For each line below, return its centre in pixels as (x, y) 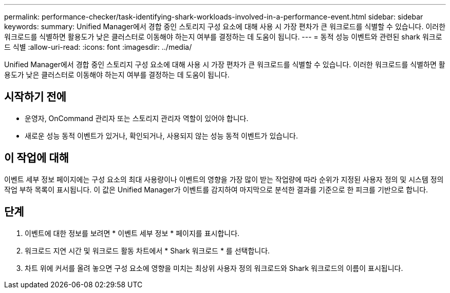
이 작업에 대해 (36, 158)
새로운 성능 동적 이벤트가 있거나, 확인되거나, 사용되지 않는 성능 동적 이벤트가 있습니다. (161, 135)
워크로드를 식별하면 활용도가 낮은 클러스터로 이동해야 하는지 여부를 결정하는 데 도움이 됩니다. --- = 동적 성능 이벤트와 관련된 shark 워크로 (223, 37)
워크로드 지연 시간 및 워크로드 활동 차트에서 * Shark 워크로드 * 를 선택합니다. (147, 250)
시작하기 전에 (35, 97)
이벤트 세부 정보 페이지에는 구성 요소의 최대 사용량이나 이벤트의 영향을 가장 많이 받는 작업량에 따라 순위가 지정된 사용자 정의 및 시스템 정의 (224, 179)
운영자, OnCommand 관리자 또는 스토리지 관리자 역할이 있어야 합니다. (137, 118)
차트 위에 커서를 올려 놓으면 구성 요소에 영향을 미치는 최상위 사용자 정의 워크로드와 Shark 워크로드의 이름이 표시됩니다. (214, 268)
